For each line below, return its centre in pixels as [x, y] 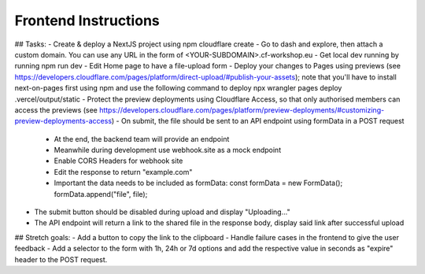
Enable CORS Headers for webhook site [118, 161]
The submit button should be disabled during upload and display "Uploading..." [162, 212]
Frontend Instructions [87, 20]
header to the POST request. [61, 259]
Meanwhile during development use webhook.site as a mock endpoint [168, 150]
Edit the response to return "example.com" [123, 172]
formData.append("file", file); [101, 194]
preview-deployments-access [63, 121]
